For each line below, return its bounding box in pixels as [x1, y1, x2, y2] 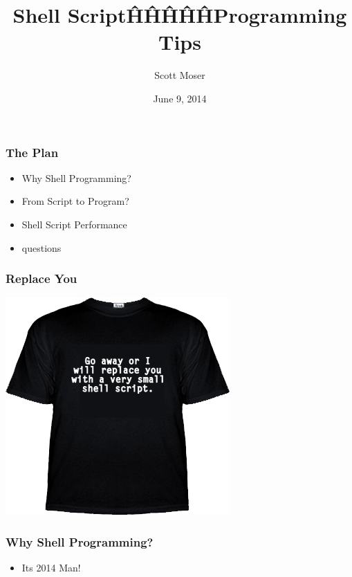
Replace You [6, 270, 77, 287]
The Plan [6, 143, 59, 161]
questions [21, 240, 62, 255]
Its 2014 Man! [21, 560, 81, 575]
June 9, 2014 [153, 91, 207, 105]
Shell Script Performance [21, 217, 127, 231]
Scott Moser [154, 68, 205, 82]
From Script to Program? [21, 194, 129, 208]
